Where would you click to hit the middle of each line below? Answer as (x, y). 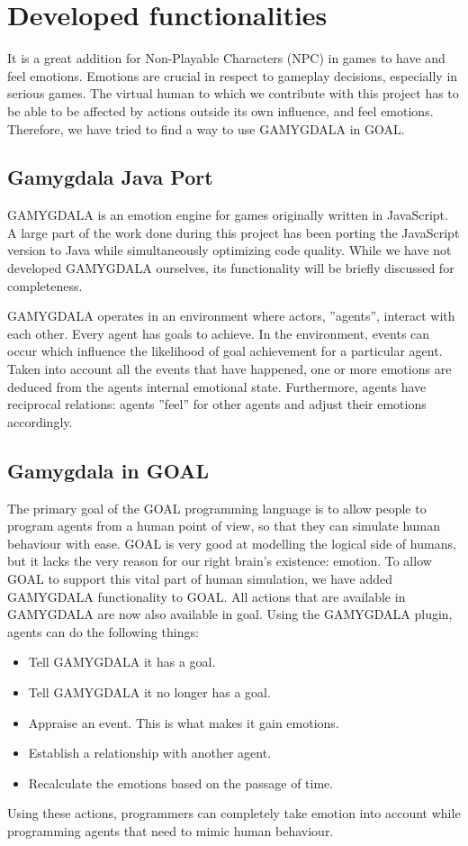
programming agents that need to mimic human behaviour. (171, 830)
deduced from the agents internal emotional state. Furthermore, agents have (217, 386)
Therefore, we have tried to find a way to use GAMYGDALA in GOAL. (206, 128)
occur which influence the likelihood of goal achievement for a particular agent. (225, 351)
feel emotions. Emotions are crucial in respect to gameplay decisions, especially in (233, 75)
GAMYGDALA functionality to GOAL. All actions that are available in (207, 596)
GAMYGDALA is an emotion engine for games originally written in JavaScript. (228, 215)
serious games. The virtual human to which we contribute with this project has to (233, 93)
